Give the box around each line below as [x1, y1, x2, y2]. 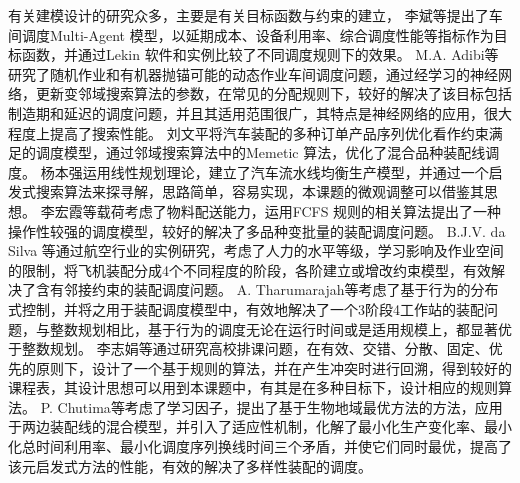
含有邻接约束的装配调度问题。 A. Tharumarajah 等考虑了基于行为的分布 [35, 279, 499, 300]
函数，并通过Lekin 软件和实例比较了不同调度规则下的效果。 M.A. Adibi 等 [21, 44, 499, 65]
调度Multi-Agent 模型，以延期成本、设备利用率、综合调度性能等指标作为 [21, 24, 494, 45]
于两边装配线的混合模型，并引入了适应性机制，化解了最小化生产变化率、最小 [8, 416, 512, 437]
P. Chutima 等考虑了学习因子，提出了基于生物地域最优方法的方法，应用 [40, 396, 503, 417]
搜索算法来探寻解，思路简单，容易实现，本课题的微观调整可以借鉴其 [35, 181, 484, 202]
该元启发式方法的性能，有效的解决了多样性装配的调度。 [8, 455, 372, 476]
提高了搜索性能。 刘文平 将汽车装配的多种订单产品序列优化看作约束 [49, 122, 489, 143]
